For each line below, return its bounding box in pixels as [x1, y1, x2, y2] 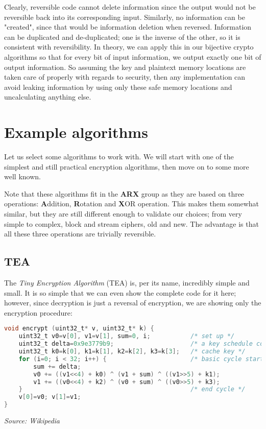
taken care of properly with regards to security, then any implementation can [4, 71, 246, 82]
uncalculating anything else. [4, 91, 91, 102]
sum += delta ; [33, 363, 81, 370]
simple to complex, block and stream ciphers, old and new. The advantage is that [4, 218, 259, 229]
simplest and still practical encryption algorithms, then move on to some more [4, 161, 249, 172]
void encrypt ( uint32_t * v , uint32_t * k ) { [4, 325, 154, 332]
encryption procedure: [4, 307, 72, 318]
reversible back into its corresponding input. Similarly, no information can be [4, 11, 245, 22]
